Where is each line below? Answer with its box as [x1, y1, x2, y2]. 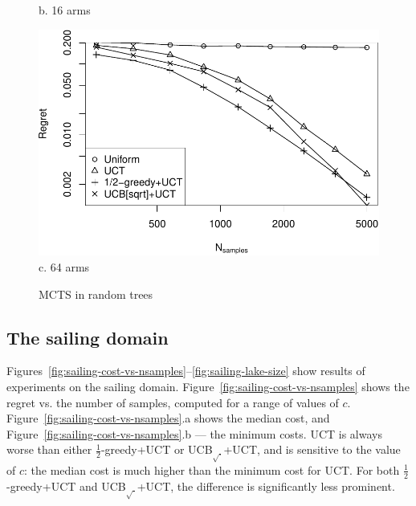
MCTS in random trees [39, 285, 153, 302]
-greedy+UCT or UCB [100, 441, 213, 458]
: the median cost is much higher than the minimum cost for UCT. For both [24, 461, 400, 478]
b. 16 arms [39, 2, 91, 18]
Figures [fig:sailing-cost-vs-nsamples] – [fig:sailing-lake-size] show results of [6, 362, 365, 379]
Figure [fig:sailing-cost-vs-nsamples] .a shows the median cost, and [6, 410, 330, 426]
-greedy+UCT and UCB [6, 477, 126, 494]
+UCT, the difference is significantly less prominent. [137, 477, 395, 494]
